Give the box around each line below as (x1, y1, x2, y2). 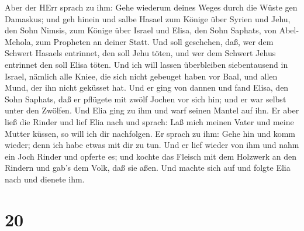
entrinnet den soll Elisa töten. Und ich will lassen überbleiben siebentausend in (5, 58, 288, 70)
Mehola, (5, 35, 33, 47)
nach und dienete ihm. (5, 173, 85, 185)
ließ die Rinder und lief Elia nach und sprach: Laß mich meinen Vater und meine (5, 115, 294, 127)
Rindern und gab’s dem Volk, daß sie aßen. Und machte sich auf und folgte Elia (5, 161, 291, 174)
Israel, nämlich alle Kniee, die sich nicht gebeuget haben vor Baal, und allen (5, 70, 278, 82)
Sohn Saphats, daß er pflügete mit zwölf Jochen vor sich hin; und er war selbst (5, 92, 286, 105)
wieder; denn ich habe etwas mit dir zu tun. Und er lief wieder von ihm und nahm (5, 139, 299, 151)
